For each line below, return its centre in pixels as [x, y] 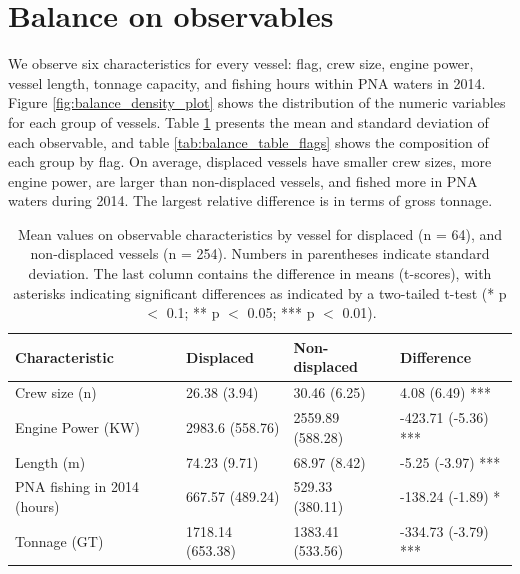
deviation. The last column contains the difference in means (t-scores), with [260, 273]
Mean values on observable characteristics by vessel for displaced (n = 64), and [260, 233]
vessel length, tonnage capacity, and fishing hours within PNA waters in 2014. [247, 82]
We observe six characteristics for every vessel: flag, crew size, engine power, [241, 63]
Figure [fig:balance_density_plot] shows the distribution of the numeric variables [257, 102]
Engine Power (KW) [77, 426]
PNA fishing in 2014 [77, 486]
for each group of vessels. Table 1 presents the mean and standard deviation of [248, 121]
